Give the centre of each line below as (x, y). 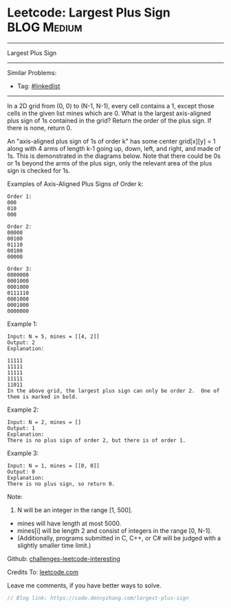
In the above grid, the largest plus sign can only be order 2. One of (113, 391)
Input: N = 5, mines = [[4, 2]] (53, 336)
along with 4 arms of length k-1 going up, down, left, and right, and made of (114, 148)
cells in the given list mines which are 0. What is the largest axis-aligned (109, 113)
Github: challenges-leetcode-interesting (64, 558)
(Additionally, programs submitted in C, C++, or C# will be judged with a (119, 538)
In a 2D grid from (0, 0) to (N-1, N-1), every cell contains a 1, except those (111, 105)
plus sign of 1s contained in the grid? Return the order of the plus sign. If (109, 120)
